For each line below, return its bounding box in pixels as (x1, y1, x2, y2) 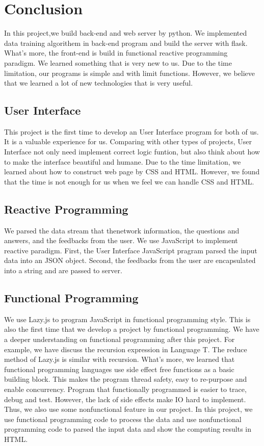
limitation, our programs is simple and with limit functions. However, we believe (4, 67, 255, 78)
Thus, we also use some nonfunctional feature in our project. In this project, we (4, 404, 253, 414)
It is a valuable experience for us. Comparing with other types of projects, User (4, 136, 252, 147)
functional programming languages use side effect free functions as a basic (4, 363, 234, 374)
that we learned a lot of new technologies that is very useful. (4, 77, 193, 88)
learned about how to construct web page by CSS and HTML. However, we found (4, 166, 260, 177)
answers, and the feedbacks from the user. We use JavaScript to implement (4, 235, 238, 246)
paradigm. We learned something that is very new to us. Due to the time (4, 57, 232, 68)
